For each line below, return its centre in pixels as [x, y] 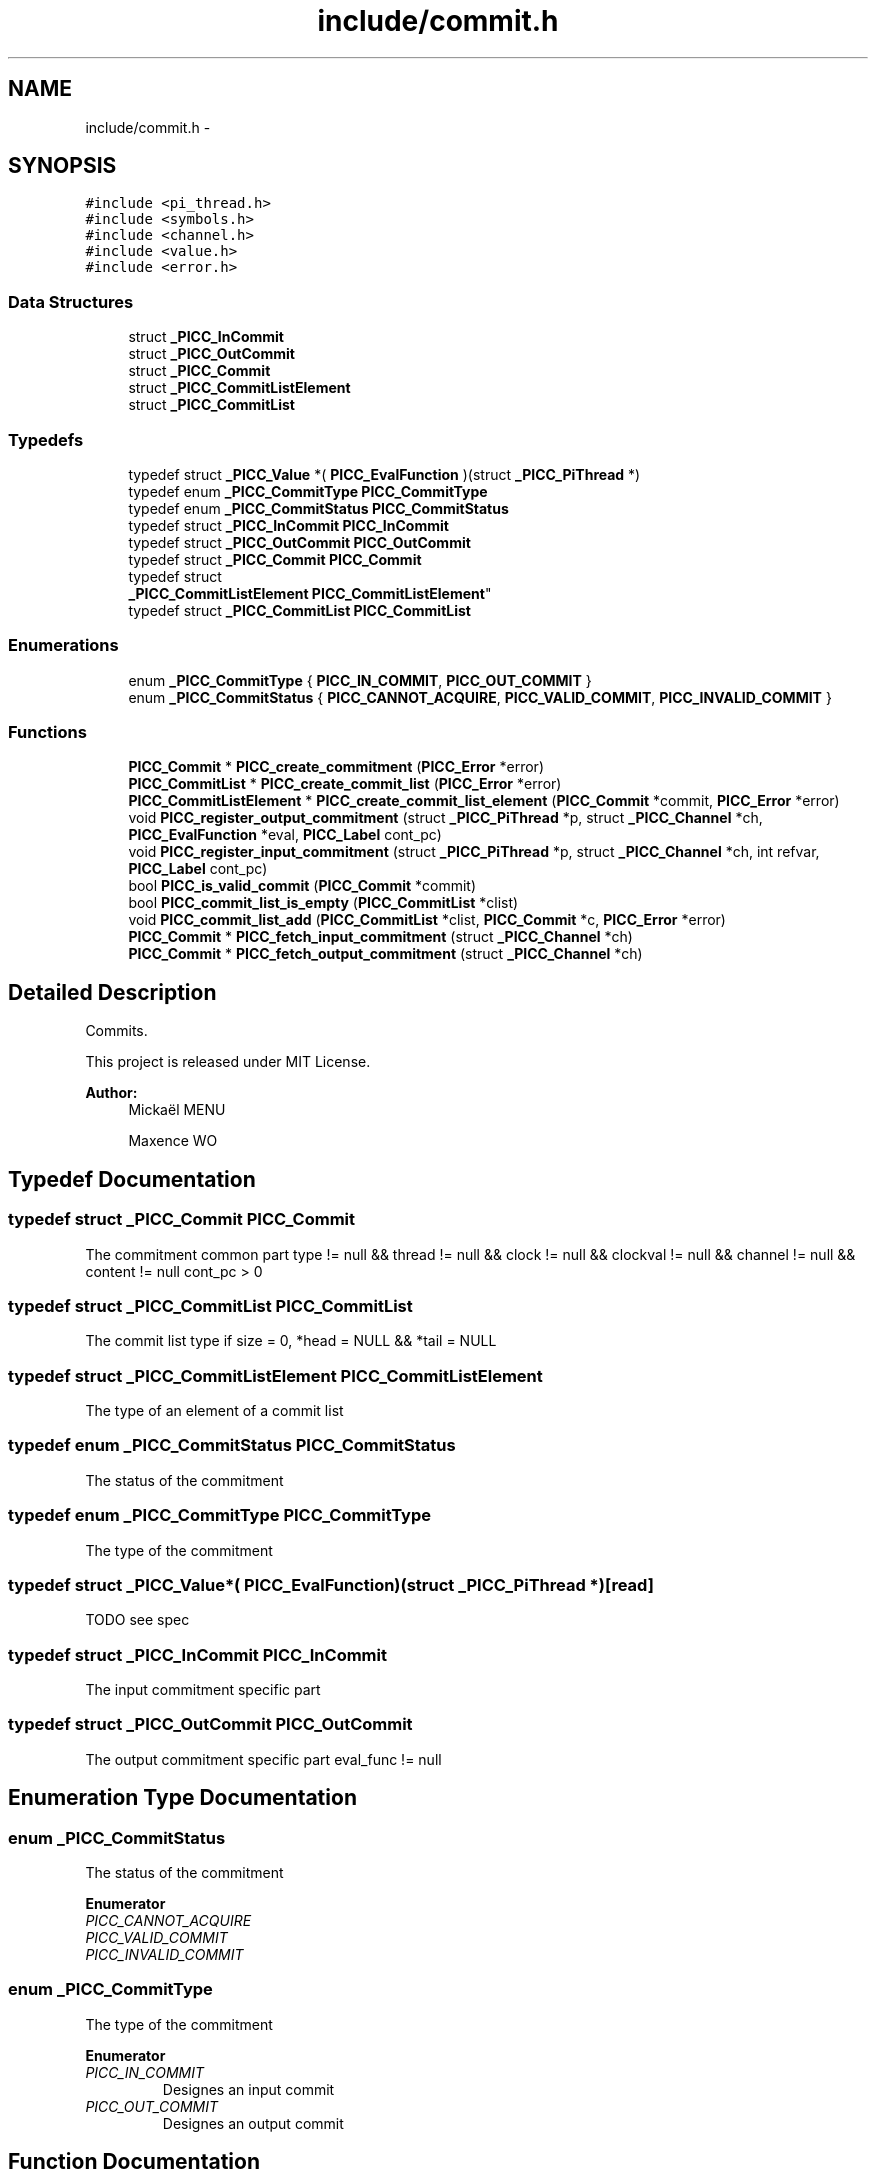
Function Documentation [134, 2162]
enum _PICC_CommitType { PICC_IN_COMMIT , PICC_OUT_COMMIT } [360, 680]
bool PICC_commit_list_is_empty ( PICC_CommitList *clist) [323, 903]
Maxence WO [173, 1141]
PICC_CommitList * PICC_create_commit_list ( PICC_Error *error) [345, 784]
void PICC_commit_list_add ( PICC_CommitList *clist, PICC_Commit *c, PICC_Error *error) [427, 920]
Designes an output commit [253, 2123]
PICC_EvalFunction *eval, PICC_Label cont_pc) [285, 835]
